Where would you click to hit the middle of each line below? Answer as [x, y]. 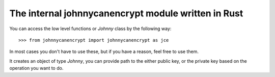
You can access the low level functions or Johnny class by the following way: [90, 29]
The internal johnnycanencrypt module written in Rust [126, 13]
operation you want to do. [36, 68]
